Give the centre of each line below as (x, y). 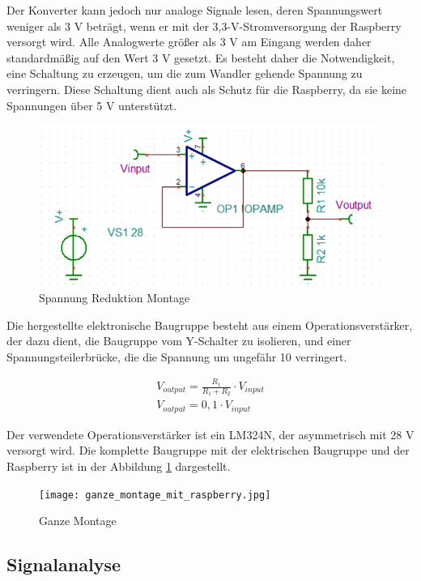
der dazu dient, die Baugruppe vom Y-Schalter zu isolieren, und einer (179, 341)
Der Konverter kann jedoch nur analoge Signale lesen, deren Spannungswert (195, 10)
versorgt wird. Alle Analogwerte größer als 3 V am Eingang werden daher (189, 42)
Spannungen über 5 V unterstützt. (92, 105)
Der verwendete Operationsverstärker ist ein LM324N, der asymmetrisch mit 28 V (210, 434)
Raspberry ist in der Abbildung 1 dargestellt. (119, 466)
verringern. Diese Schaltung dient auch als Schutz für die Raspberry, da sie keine (207, 89)
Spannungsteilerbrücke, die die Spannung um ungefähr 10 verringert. (177, 356)
